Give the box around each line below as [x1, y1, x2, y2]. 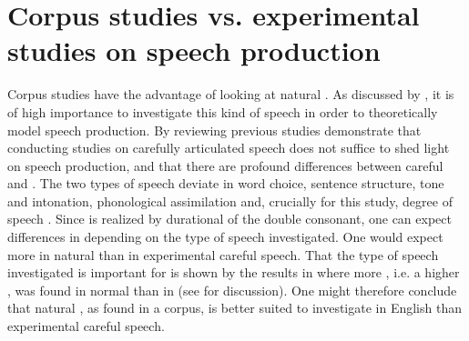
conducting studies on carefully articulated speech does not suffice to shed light [7, 138, 450, 157]
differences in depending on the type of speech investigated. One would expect [7, 227, 444, 246]
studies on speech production [7, 32, 381, 69]
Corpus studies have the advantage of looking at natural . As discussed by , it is [7, 85, 454, 104]
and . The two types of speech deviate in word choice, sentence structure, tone [7, 174, 444, 193]
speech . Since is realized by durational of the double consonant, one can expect [7, 209, 452, 228]
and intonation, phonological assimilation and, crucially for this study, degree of [7, 191, 453, 210]
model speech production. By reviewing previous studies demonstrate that [7, 120, 422, 139]
